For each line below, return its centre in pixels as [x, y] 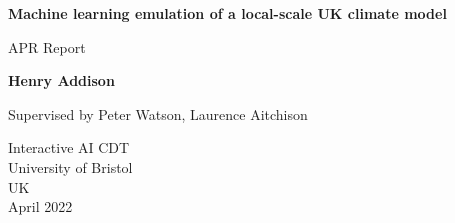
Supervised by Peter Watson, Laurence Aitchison [158, 113]
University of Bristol [70, 166]
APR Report [47, 46]
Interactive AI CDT [69, 147]
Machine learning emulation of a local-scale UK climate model [227, 13]
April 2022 [40, 206]
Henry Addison [61, 80]
